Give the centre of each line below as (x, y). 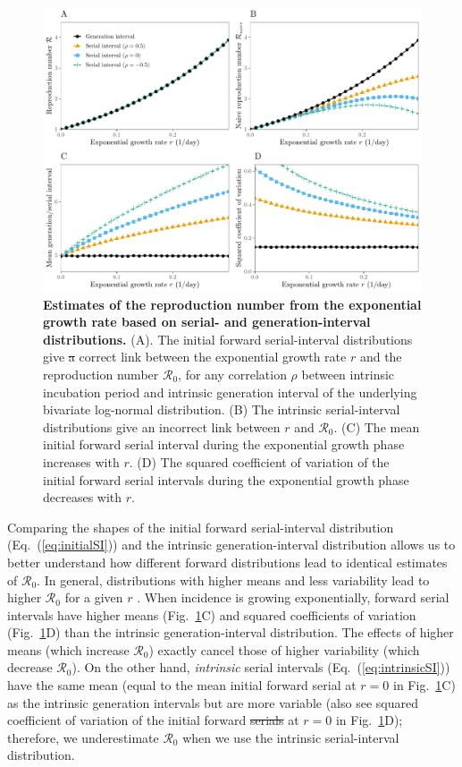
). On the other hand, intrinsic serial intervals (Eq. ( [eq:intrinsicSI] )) (261, 667)
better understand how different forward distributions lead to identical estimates (227, 562)
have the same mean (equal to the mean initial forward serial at (182, 685)
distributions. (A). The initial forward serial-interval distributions (228, 339)
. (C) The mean (377, 426)
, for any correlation (232, 374)
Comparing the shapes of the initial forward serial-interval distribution (201, 527)
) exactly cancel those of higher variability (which (284, 649)
